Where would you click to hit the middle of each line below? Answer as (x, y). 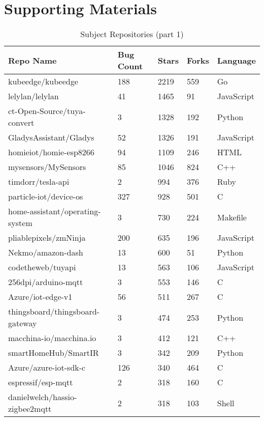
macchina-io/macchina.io (52, 338)
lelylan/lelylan (34, 96)
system (20, 223)
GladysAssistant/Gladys (51, 137)
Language (236, 60)
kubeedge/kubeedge (43, 81)
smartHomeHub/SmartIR (54, 353)
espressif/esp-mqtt (41, 382)
